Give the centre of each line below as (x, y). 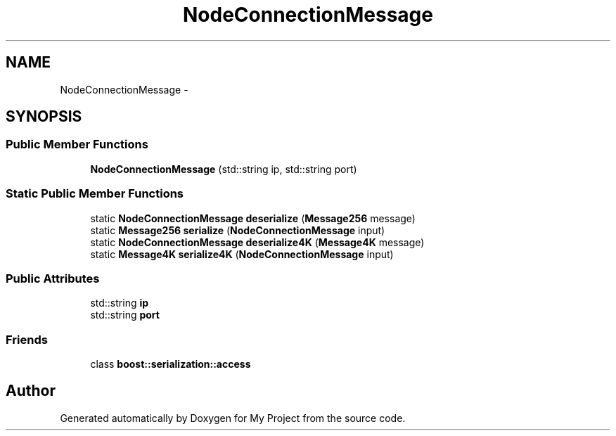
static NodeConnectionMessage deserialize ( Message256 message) (253, 218)
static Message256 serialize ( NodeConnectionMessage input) (238, 230)
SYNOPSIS (44, 117)
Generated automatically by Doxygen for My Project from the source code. (233, 418)
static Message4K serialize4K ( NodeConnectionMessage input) (242, 254)
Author (31, 391)
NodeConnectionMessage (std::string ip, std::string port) (224, 169)
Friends (27, 339)
